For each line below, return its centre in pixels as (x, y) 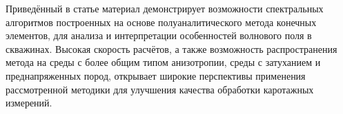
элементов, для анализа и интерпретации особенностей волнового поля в (159, 35)
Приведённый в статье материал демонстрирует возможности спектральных (165, 8)
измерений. (29, 103)
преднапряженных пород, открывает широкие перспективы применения (156, 75)
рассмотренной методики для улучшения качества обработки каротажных (160, 89)
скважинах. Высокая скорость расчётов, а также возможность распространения (171, 48)
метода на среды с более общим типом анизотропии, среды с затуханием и (163, 62)
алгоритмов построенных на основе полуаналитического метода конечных (161, 22)
